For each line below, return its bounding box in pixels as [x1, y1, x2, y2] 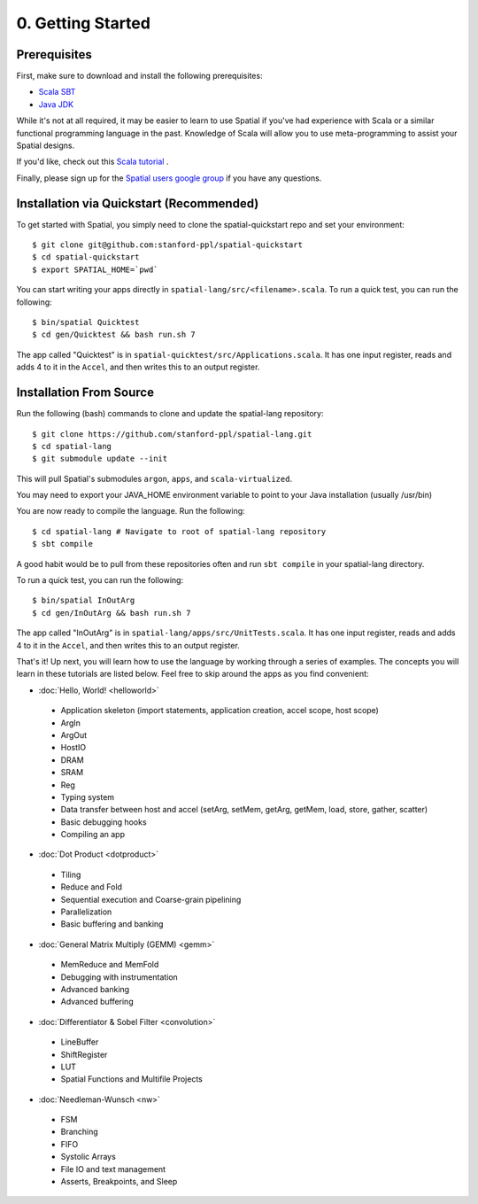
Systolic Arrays [60, 1152, 117, 1162]
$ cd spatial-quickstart [32, 252, 140, 262]
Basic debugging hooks [60, 816, 147, 827]
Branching [60, 1126, 99, 1138]
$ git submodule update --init [32, 454, 168, 464]
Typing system [60, 791, 115, 802]
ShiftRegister [60, 1049, 108, 1060]
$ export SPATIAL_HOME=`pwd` [32, 264, 158, 275]
